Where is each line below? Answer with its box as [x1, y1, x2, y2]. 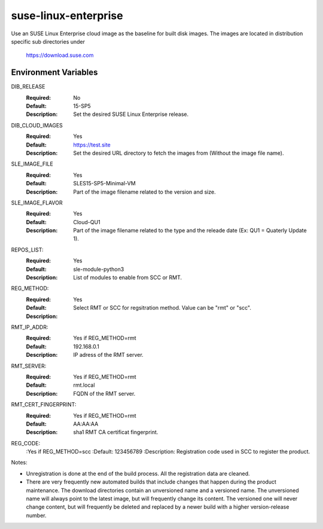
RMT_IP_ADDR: [11, 323, 48, 331]
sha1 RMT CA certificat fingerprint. [73, 429, 159, 436]
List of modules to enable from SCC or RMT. [73, 274, 182, 281]
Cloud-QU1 [73, 218, 101, 225]
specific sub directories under [11, 38, 86, 45]
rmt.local [73, 381, 95, 389]
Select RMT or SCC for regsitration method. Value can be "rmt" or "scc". [73, 304, 251, 311]
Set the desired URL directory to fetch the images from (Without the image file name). [73, 149, 284, 157]
